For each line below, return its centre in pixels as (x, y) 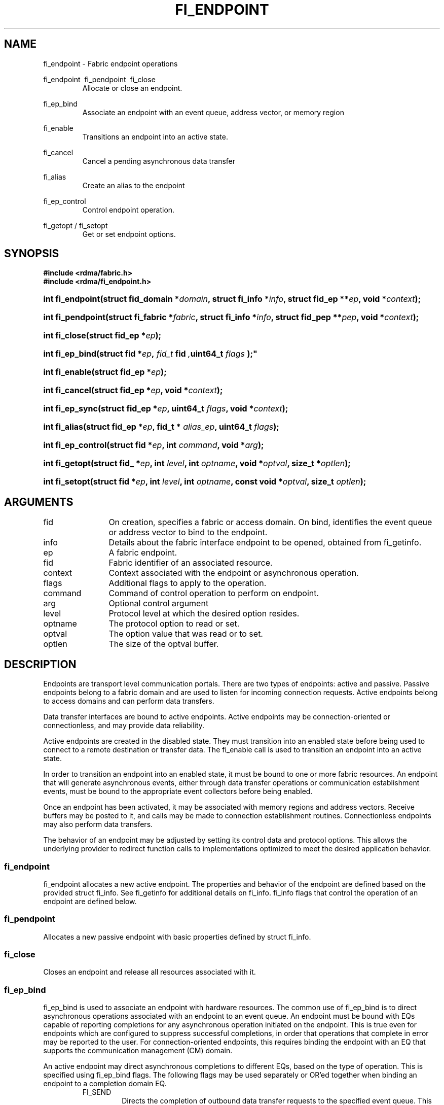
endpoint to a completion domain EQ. (105, 1084)
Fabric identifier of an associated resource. (191, 563)
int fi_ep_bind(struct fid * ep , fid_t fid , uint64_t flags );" (150, 354)
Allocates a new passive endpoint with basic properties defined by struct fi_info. (177, 937)
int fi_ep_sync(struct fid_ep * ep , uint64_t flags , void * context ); (166, 409)
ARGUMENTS (39, 502)
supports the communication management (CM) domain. (138, 1051)
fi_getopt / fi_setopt (76, 225)
